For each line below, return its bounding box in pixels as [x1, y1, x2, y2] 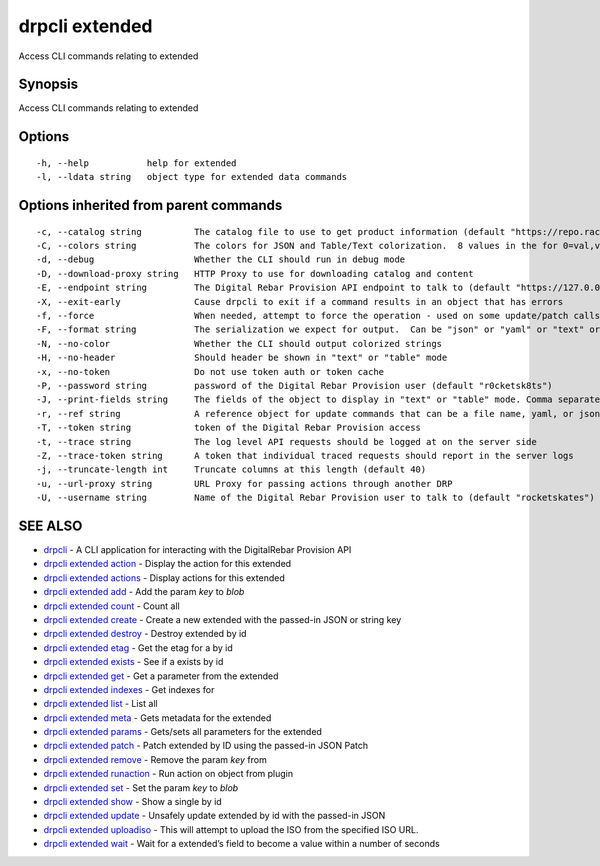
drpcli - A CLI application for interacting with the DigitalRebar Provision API [43, 543, 352, 555]
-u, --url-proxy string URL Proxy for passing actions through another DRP [36, 478, 453, 489]
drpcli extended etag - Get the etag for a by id [43, 641, 234, 654]
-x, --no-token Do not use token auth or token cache [36, 366, 385, 377]
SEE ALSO [18, 517, 83, 534]
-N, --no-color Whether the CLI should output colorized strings [36, 338, 443, 349]
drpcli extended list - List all [43, 698, 159, 710]
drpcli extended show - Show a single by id [43, 796, 222, 808]
